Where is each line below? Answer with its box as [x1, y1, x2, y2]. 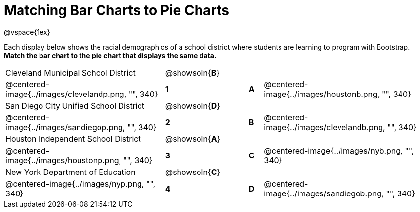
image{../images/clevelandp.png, [5, 89, 127, 99]
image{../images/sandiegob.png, [264, 188, 384, 198]
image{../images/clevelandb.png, [264, 122, 385, 132]
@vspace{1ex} [4, 27, 50, 36]
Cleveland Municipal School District [5, 67, 136, 77]
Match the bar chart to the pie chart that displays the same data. [4, 51, 217, 59]
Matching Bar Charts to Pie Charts [4, 2, 229, 19]
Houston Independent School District [5, 134, 141, 144]
